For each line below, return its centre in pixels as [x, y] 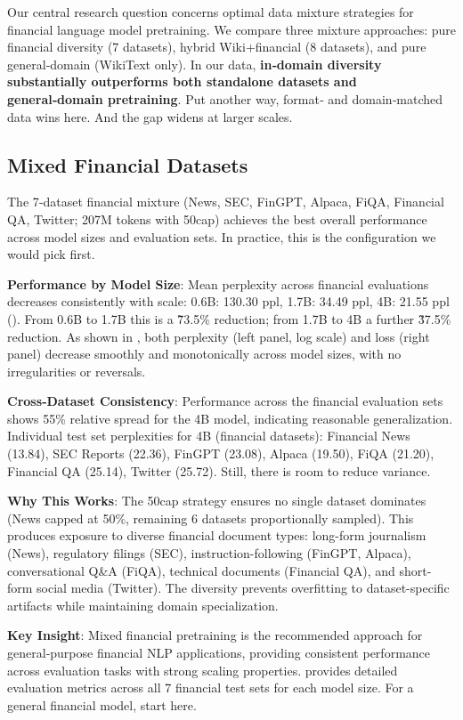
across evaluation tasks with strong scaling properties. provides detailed [203, 670]
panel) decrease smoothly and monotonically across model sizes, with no [204, 354]
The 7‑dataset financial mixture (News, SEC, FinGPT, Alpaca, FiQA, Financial [226, 202]
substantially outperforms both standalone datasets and [182, 81]
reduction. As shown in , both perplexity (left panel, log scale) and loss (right [219, 336]
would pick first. [51, 254]
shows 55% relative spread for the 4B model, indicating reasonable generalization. [230, 418]
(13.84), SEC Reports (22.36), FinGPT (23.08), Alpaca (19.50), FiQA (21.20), [221, 453]
